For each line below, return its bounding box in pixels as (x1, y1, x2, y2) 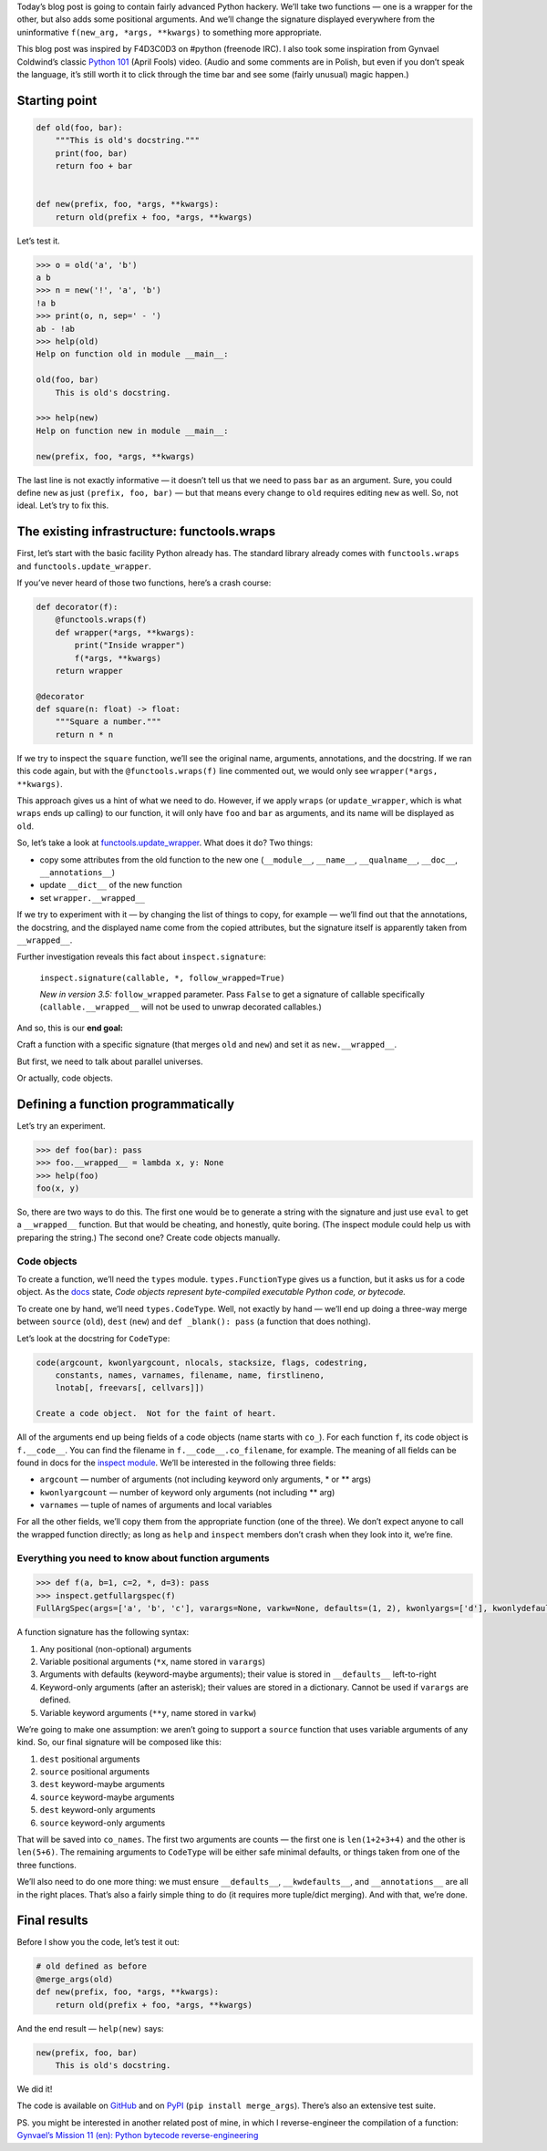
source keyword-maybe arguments (39, 1792, 175, 1803)
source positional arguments (39, 1766, 150, 1777)
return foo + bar (55, 160, 133, 171)
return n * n (55, 729, 114, 739)
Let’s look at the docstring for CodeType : (16, 1332, 170, 1344)
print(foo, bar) (55, 148, 128, 159)
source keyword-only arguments (39, 1817, 166, 1828)
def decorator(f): (36, 602, 119, 612)
